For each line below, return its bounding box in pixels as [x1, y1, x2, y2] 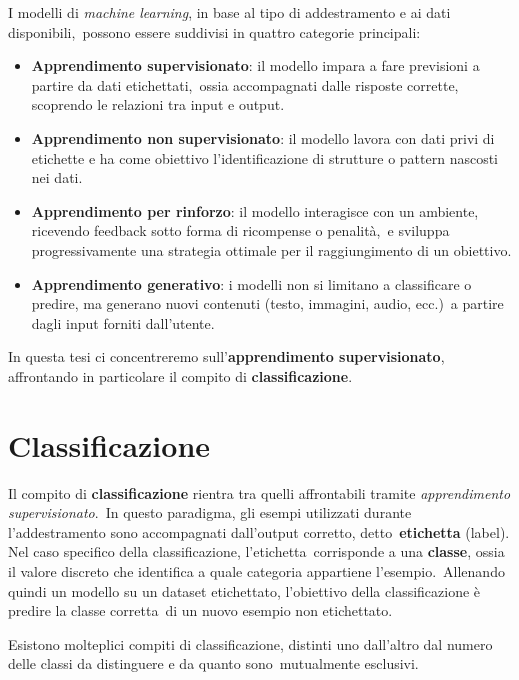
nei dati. [31, 167, 83, 188]
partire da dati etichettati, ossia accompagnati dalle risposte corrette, [31, 74, 459, 95]
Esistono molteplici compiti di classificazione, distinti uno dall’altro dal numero [8, 633, 493, 654]
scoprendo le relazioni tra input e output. [31, 94, 285, 115]
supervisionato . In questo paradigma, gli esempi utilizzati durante [8, 502, 412, 523]
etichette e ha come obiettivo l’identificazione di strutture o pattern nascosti [31, 147, 499, 168]
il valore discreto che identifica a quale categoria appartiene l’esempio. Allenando [8, 561, 505, 581]
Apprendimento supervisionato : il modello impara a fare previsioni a [31, 55, 480, 76]
